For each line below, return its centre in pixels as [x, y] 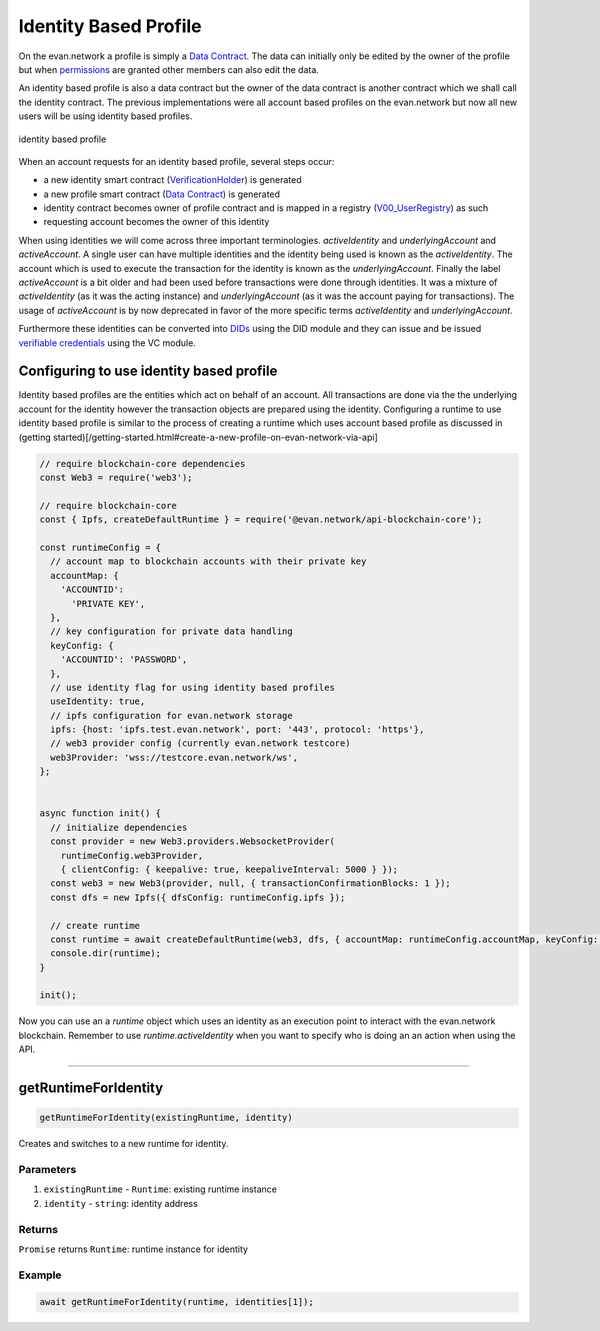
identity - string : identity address [121, 1203]
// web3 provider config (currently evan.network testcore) [200, 743]
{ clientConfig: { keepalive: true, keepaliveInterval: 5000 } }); [229, 869]
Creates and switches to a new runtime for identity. [123, 1144]
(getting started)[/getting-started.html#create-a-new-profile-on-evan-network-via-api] [198, 437]
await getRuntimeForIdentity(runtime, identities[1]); [176, 1302]
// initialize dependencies [119, 827]
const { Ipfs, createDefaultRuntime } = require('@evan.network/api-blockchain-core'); [261, 519]
